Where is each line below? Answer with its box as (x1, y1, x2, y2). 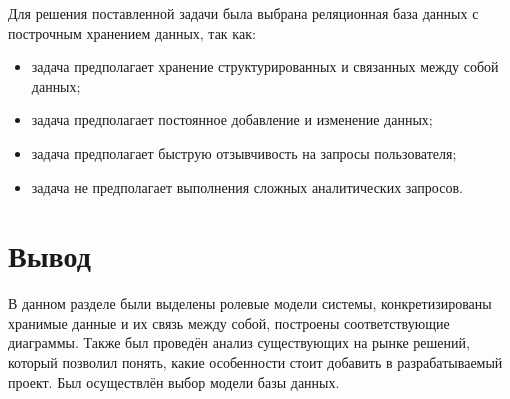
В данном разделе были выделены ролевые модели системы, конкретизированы (8, 293, 492, 314)
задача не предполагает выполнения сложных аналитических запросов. (31, 176, 463, 197)
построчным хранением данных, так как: (8, 22, 256, 43)
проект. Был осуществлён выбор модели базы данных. (8, 371, 340, 392)
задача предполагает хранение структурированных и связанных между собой (31, 56, 499, 77)
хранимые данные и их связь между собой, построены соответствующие (8, 312, 450, 333)
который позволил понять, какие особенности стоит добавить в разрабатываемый (8, 352, 503, 373)
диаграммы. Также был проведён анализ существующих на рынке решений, (8, 332, 470, 353)
